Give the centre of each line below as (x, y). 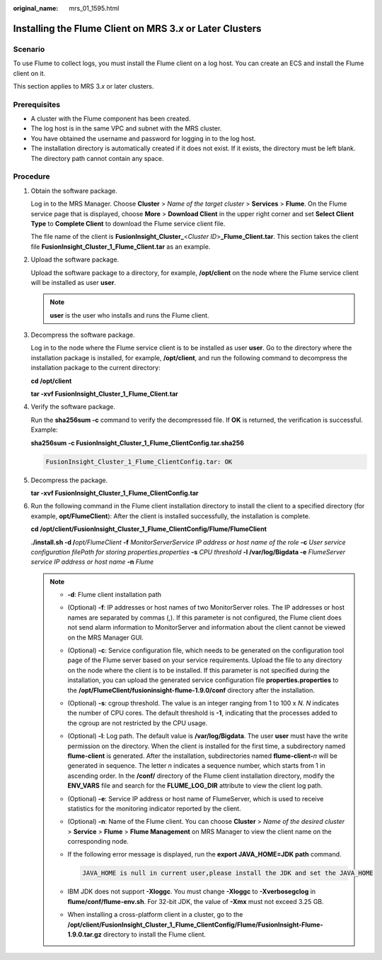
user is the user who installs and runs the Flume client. (129, 315)
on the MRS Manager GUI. (106, 637)
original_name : (36, 8)
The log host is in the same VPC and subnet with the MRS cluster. (126, 128)
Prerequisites (36, 104)
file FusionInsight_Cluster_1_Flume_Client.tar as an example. (121, 246)
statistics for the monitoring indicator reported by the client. (154, 808)
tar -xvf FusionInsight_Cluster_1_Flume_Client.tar (104, 394)
